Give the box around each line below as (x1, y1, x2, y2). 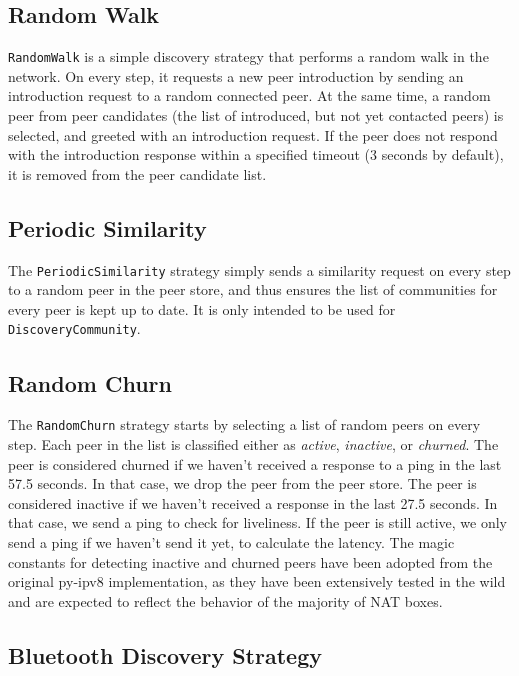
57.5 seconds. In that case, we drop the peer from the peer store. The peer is (8, 473, 477, 494)
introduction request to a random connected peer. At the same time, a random (8, 85, 491, 106)
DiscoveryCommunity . (8, 318, 141, 339)
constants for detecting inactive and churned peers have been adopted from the (8, 551, 493, 572)
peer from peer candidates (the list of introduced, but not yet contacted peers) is (8, 105, 504, 126)
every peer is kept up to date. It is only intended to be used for (8, 298, 396, 319)
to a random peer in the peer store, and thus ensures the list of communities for (8, 279, 498, 300)
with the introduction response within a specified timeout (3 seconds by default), (8, 144, 504, 165)
